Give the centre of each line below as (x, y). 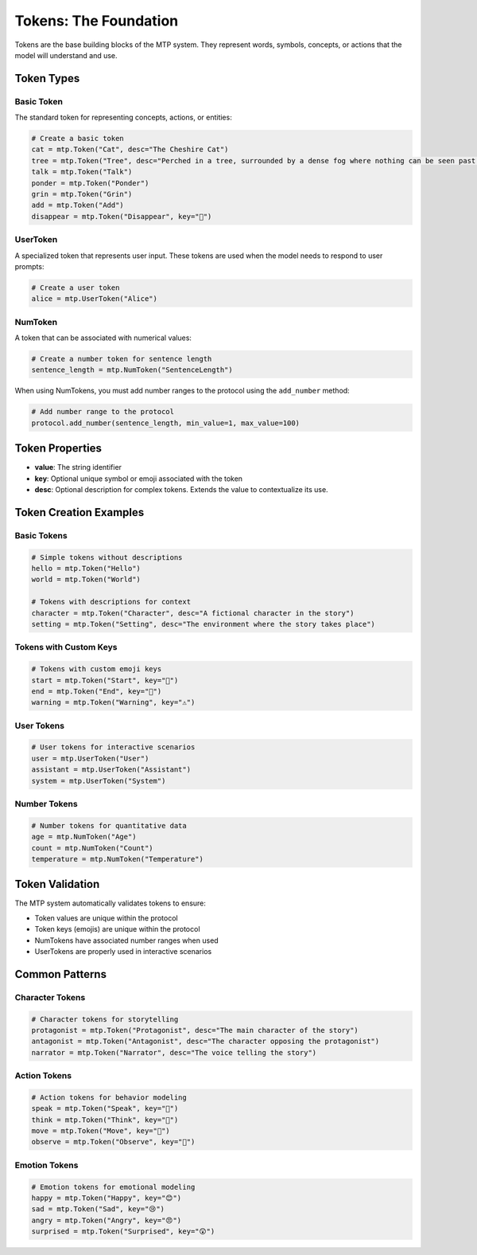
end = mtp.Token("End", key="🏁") (97, 691)
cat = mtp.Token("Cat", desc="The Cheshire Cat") (130, 150)
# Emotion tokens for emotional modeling (113, 1187)
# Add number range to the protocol (103, 412)
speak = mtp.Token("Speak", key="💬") (105, 1108)
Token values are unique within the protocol (106, 918)
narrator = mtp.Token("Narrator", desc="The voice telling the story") (174, 1052)
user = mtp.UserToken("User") (90, 758)
